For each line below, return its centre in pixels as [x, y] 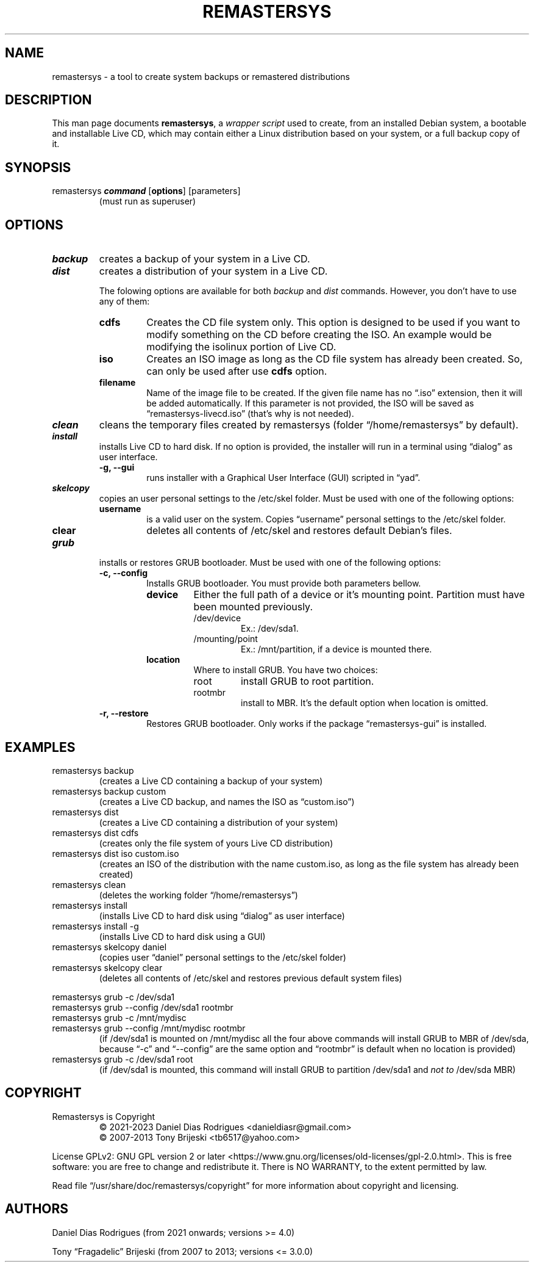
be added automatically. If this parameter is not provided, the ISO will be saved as [310, 403]
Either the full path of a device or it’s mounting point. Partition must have [359, 595]
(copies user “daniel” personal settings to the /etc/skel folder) [222, 957]
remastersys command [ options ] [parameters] [146, 191]
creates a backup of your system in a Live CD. [205, 259]
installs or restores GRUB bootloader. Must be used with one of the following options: [270, 563]
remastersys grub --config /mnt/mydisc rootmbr [149, 1028]
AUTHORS [37, 1209]
